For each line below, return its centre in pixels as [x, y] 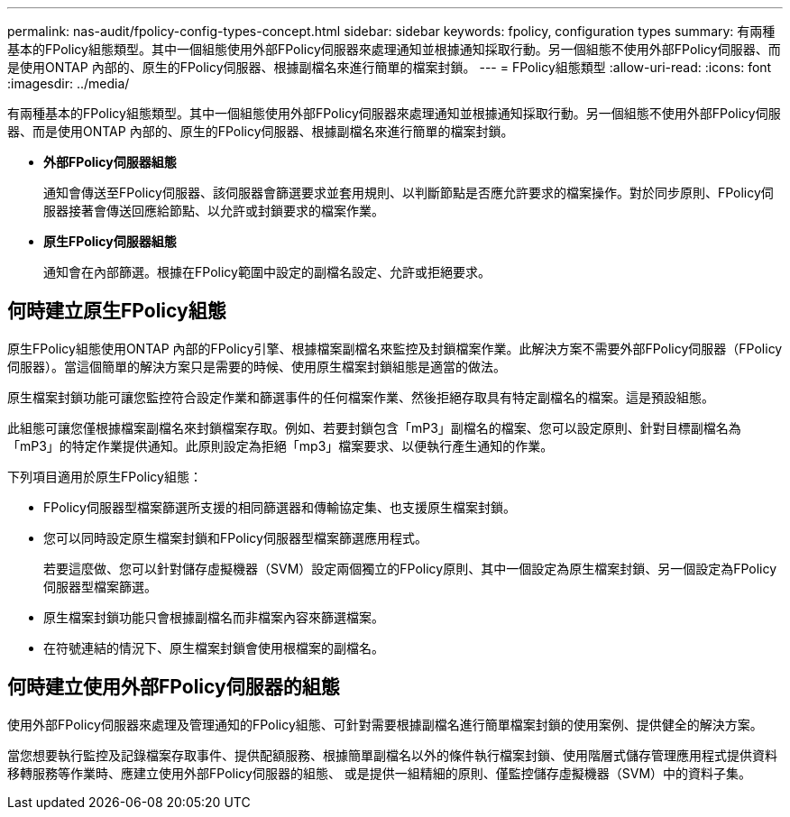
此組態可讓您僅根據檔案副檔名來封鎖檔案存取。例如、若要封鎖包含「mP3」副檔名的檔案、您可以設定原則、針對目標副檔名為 [374, 427]
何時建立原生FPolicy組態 [117, 311]
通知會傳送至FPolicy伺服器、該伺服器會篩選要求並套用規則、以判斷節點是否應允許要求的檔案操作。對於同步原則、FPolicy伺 [409, 193]
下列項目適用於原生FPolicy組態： [105, 476]
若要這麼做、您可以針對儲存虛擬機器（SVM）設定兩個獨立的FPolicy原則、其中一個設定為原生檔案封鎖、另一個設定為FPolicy [410, 568]
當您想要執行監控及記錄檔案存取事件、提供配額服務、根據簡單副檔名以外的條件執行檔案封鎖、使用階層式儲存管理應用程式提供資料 [392, 755]
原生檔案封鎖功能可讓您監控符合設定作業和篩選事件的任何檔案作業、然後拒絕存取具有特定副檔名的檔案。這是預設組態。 [361, 397]
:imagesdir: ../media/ [69, 83]
